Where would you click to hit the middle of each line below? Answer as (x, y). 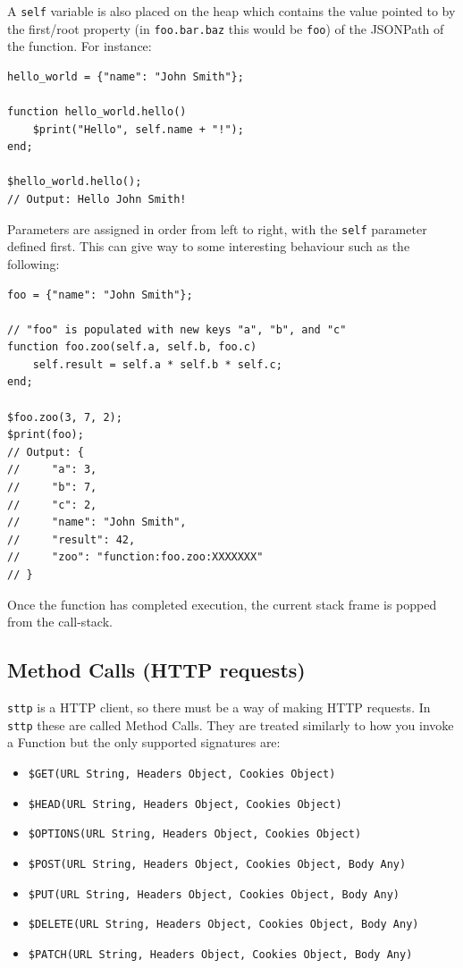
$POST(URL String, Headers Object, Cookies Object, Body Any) (217, 864)
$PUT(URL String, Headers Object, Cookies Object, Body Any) (214, 894)
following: (34, 263)
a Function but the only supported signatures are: (144, 742)
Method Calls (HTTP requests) (156, 670)
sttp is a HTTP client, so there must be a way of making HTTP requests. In (219, 707)
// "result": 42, (72, 539)
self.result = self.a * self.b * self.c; (157, 364)
